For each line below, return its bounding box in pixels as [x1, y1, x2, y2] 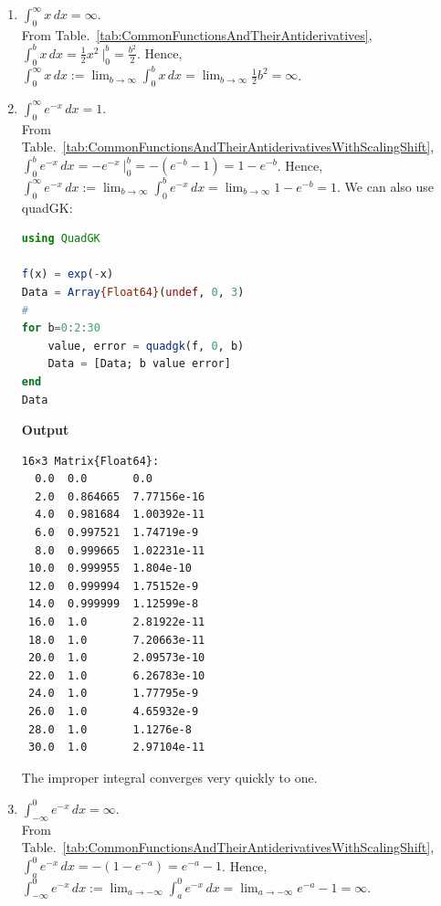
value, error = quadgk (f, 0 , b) [47, 339, 245, 353]
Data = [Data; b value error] [47, 357, 231, 371]
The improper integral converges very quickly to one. [21, 767, 318, 786]
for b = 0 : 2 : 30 [21, 321, 100, 335]
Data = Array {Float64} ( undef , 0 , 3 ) [21, 285, 245, 299]
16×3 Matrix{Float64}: [21, 454, 160, 468]
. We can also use [337, 176, 434, 195]
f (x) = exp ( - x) [21, 268, 114, 281]
